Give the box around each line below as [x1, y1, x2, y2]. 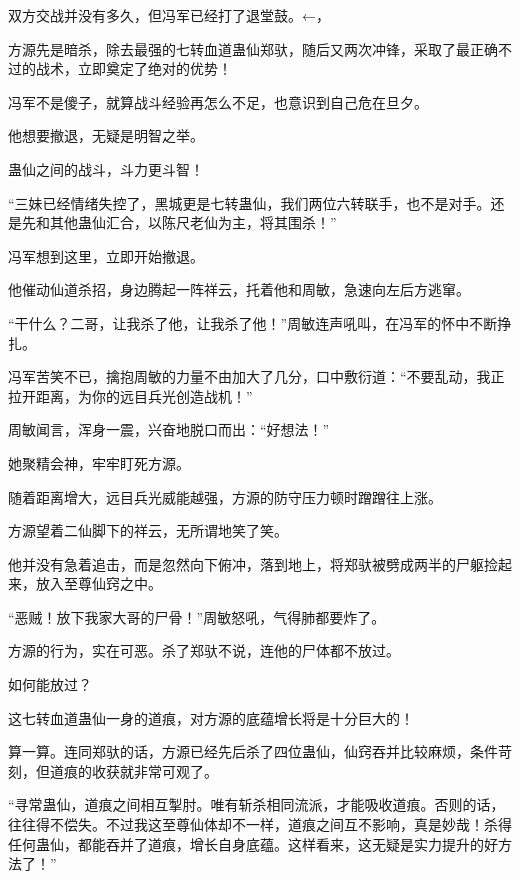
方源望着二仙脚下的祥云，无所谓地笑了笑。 [8, 520, 288, 541]
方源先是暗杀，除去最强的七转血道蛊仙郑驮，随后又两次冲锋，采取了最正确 [8, 38, 498, 59]
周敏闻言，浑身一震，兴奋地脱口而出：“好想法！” [8, 419, 330, 440]
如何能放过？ [8, 674, 92, 695]
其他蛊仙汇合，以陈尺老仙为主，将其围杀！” [49, 212, 337, 233]
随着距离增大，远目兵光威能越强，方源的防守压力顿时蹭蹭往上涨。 [8, 486, 442, 507]
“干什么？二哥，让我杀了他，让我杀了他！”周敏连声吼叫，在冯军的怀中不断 [8, 312, 498, 333]
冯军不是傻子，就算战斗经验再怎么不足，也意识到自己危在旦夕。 [8, 91, 428, 112]
